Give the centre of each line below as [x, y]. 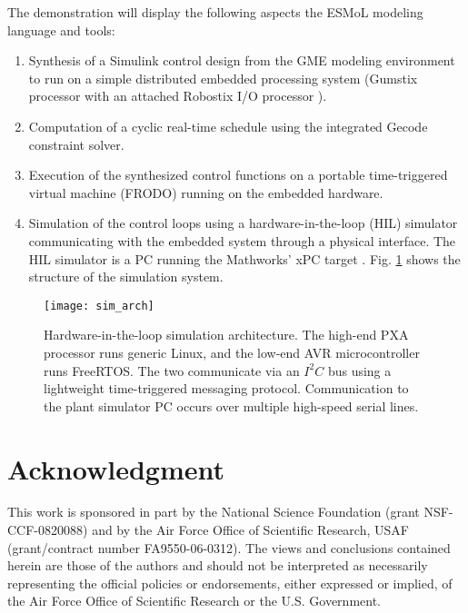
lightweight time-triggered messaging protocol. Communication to [226, 388]
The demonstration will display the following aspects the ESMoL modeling [215, 12]
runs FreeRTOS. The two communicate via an [172, 370]
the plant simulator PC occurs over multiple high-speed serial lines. [231, 405]
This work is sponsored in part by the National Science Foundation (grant [214, 512]
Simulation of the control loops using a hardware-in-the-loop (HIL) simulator [243, 223]
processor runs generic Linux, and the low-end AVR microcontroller [232, 352]
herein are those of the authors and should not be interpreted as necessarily [218, 565]
